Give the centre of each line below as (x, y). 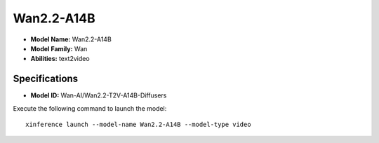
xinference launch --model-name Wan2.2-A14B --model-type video (139, 125)
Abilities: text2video (60, 59)
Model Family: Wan (59, 48)
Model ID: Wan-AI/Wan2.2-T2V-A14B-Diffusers (99, 95)
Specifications (46, 79)
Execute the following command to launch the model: (90, 108)
